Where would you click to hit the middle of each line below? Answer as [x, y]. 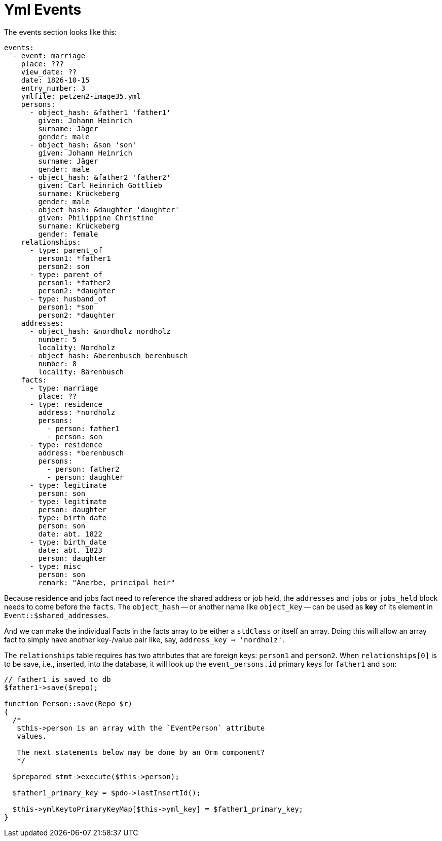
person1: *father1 [75, 258]
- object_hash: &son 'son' [83, 145]
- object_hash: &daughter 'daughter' [104, 209]
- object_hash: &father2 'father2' [100, 177]
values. [32, 736]
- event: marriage [49, 55]
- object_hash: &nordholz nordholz [100, 331]
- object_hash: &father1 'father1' [100, 112]
